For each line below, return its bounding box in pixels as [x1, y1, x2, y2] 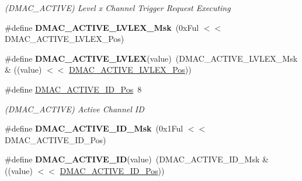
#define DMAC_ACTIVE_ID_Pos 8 [5, 83, 142, 95]
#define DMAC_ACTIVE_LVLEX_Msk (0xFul [5, 21, 199, 33]
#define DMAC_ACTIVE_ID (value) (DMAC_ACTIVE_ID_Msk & [5, 153, 269, 165]
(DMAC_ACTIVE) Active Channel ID [5, 102, 144, 115]
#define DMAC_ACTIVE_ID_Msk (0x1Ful [5, 122, 183, 134]
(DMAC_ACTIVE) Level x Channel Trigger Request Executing [5, 2, 231, 13]
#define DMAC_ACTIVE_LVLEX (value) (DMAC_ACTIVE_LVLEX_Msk [5, 52, 298, 64]
